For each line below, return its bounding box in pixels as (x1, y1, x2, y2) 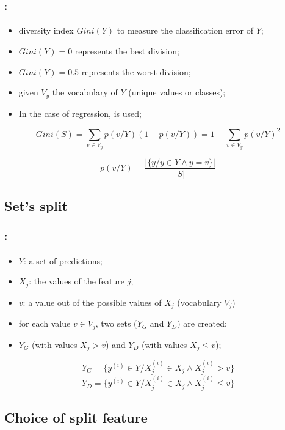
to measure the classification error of (117, 24, 254, 37)
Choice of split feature (4, 408, 148, 427)
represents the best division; (74, 45, 179, 57)
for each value (18, 317, 71, 330)
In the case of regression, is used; (18, 106, 142, 119)
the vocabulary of (52, 86, 118, 98)
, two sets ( (95, 317, 137, 330)
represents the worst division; (81, 65, 191, 78)
